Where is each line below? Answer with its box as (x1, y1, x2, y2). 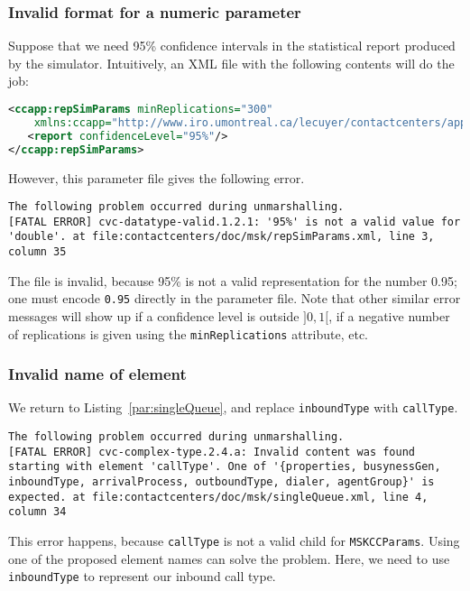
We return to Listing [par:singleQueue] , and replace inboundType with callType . (8, 398, 458, 417)
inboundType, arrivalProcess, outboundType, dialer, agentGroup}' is (8, 476, 435, 489)
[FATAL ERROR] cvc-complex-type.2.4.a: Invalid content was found (8, 445, 416, 458)
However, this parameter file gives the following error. (8, 168, 305, 187)
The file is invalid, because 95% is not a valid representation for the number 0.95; (8, 271, 457, 290)
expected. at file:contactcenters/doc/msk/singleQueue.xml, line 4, (8, 490, 429, 503)
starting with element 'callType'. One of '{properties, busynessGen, (8, 460, 441, 474)
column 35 (8, 245, 67, 259)
